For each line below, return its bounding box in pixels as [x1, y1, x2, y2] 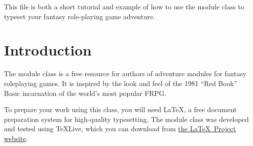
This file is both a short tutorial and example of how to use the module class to [4, 1, 245, 11]
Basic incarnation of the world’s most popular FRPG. [4, 88, 167, 98]
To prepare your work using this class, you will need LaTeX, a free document [4, 104, 237, 115]
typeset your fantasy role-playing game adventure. [4, 11, 155, 21]
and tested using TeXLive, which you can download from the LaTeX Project [4, 123, 236, 134]
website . [4, 133, 28, 143]
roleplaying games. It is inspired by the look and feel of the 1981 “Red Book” [4, 78, 237, 88]
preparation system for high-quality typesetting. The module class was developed [4, 114, 249, 124]
